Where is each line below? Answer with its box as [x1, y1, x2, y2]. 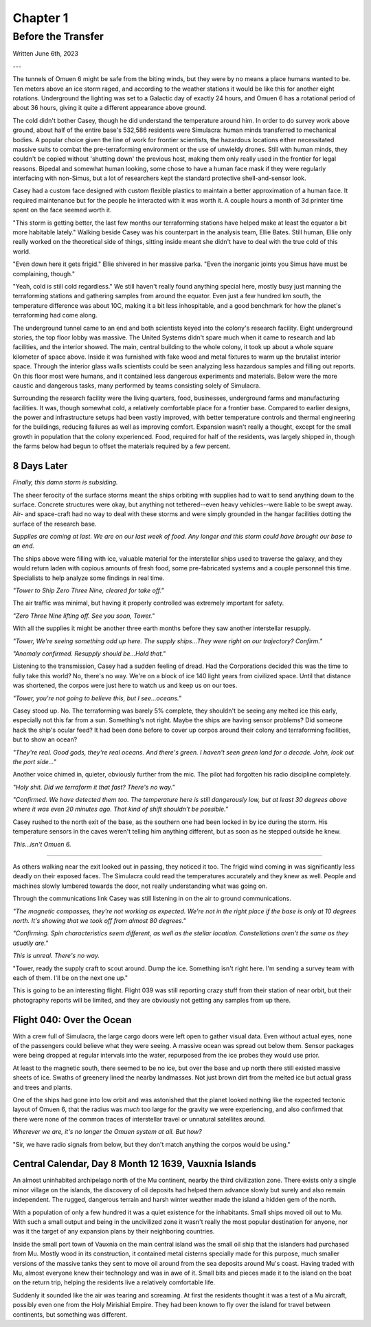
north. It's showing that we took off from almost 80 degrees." [12, 916, 186, 924]
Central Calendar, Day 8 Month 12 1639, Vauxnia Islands [12, 1158, 257, 1170]
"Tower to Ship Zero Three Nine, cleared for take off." [12, 586, 164, 594]
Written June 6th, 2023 [12, 49, 79, 58]
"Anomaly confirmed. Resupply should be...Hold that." [12, 649, 166, 658]
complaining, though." [12, 269, 76, 278]
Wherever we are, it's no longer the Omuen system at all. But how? [12, 1128, 202, 1136]
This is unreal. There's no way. [12, 952, 100, 960]
